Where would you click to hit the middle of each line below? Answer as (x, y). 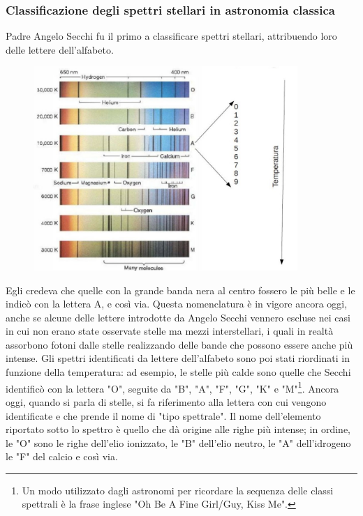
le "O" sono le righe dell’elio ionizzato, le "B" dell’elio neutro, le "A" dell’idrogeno (178, 442)
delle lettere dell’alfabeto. (60, 49)
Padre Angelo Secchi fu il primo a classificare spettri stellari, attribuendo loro (171, 36)
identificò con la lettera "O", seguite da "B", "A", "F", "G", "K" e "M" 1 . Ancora (172, 387)
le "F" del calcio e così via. (62, 456)
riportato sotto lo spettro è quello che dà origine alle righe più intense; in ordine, (178, 429)
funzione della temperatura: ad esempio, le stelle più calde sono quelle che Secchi (178, 372)
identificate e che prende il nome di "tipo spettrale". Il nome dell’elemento (163, 415)
